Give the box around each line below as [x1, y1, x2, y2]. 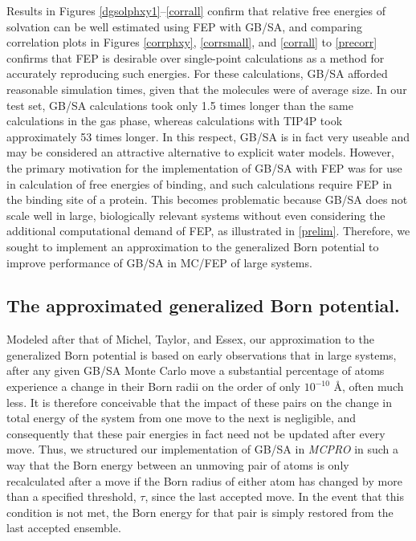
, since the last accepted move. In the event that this [145, 488, 404, 505]
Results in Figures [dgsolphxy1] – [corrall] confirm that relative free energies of [6, 2, 386, 18]
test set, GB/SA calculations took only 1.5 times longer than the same [6, 96, 353, 113]
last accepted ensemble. [6, 519, 121, 536]
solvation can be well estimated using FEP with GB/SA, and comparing [6, 18, 362, 35]
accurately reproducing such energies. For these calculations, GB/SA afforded [6, 65, 388, 82]
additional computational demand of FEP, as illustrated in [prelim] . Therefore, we [6, 222, 410, 239]
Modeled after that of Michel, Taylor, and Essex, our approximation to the [6, 331, 374, 348]
